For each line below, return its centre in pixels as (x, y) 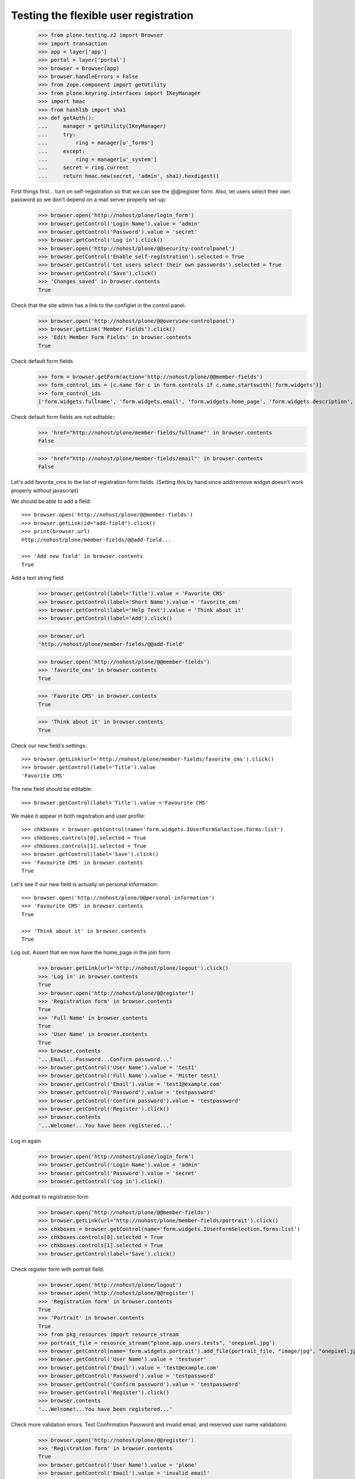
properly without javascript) (45, 490)
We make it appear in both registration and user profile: (78, 816)
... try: (57, 134)
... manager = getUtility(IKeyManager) (102, 126)
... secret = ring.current (84, 168)
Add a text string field (37, 578)
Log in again (26, 1141)
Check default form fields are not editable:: (63, 416)
